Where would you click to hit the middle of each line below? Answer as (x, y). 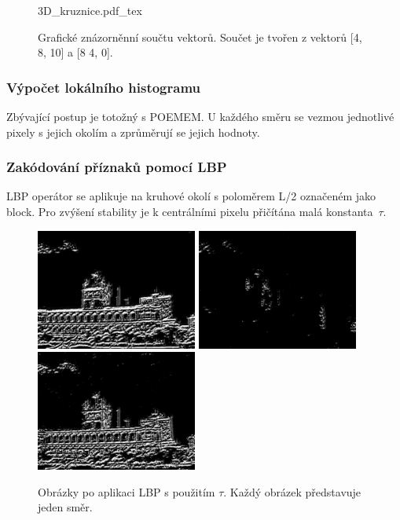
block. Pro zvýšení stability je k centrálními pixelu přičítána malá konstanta (190, 211)
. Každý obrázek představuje (292, 491)
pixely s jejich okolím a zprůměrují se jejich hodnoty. (133, 132)
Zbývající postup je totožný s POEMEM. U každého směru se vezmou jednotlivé (200, 116)
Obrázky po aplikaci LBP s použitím (127, 491)
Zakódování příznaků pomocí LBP (117, 167)
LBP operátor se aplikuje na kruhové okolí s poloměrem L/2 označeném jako (191, 196)
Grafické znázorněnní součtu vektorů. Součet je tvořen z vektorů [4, (200, 37)
